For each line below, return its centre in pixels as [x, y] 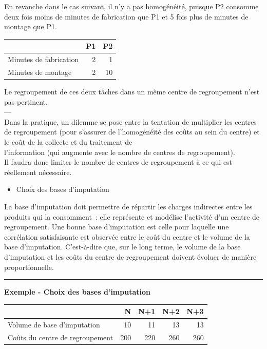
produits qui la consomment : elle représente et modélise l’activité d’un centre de [132, 216]
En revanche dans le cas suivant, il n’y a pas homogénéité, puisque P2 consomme [131, 6]
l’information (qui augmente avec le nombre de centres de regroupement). [120, 152]
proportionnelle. [29, 267]
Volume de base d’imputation [54, 325]
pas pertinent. [26, 101]
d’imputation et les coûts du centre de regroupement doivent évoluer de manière [130, 256]
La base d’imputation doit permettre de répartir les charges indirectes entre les [128, 206]
